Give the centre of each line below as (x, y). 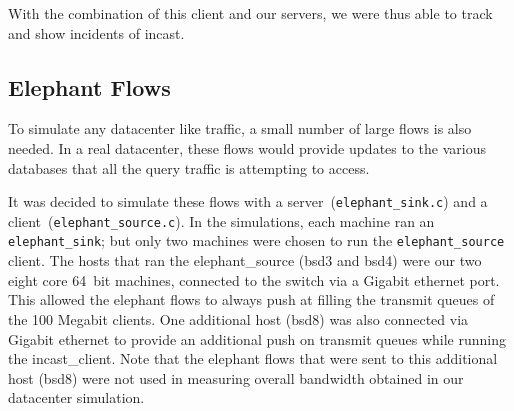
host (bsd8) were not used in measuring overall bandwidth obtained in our (236, 377)
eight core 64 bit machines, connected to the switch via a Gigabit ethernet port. (254, 279)
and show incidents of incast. (96, 32)
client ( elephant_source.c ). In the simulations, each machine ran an (221, 220)
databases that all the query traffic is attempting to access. (189, 167)
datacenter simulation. (76, 397)
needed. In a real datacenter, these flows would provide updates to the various (247, 147)
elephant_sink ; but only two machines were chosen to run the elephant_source (256, 240)
